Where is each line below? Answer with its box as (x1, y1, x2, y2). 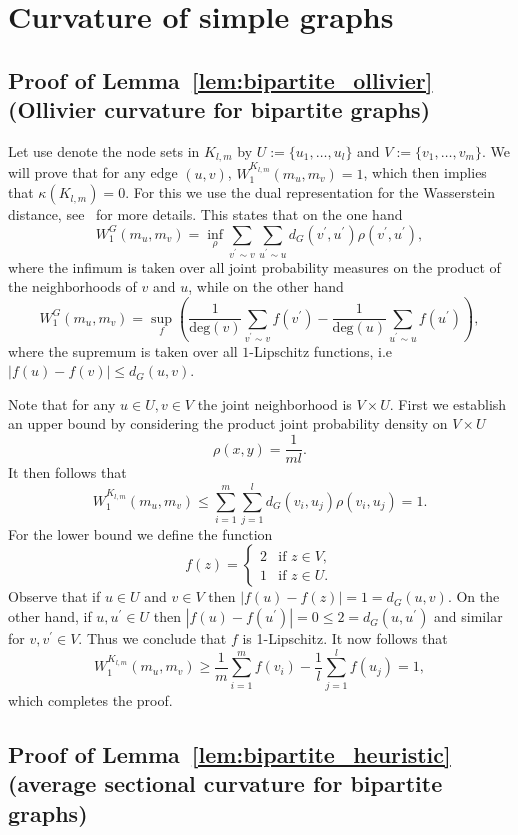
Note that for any (8, 393, 116, 414)
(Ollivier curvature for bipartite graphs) (8, 94, 431, 125)
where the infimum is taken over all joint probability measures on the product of (8, 256, 501, 277)
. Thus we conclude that (78, 628, 227, 649)
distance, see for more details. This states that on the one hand (8, 204, 403, 225)
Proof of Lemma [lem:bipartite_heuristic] (8, 738, 451, 769)
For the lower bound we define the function (8, 523, 273, 544)
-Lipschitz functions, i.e (249, 340, 393, 361)
